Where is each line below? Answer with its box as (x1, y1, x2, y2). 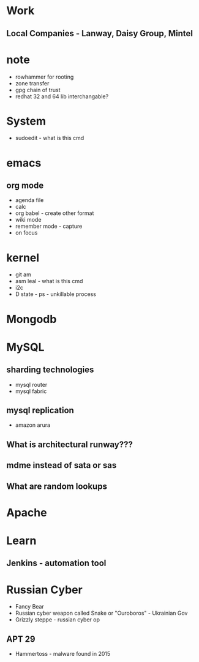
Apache (6, 505, 47, 520)
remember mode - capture (15, 222, 83, 230)
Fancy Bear (15, 603, 44, 610)
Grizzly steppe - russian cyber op (15, 616, 100, 623)
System (6, 114, 47, 128)
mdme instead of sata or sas (6, 460, 117, 470)
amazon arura (15, 421, 51, 429)
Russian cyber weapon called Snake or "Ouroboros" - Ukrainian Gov (15, 609, 188, 617)
